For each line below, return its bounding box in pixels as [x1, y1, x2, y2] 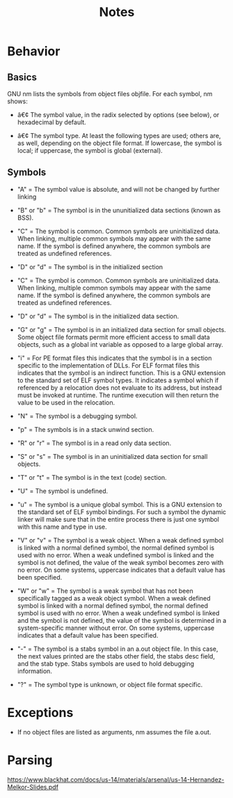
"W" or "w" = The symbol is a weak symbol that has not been [17, 587, 193, 595]
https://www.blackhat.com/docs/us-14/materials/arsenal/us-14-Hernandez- [7, 775, 225, 783]
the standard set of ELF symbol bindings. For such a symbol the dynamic [17, 507, 227, 516]
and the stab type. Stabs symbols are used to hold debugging [17, 659, 195, 668]
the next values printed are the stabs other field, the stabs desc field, [17, 652, 216, 660]
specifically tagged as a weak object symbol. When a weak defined [17, 594, 211, 602]
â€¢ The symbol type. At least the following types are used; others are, [17, 132, 221, 140]
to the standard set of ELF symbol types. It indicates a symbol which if [17, 376, 219, 384]
